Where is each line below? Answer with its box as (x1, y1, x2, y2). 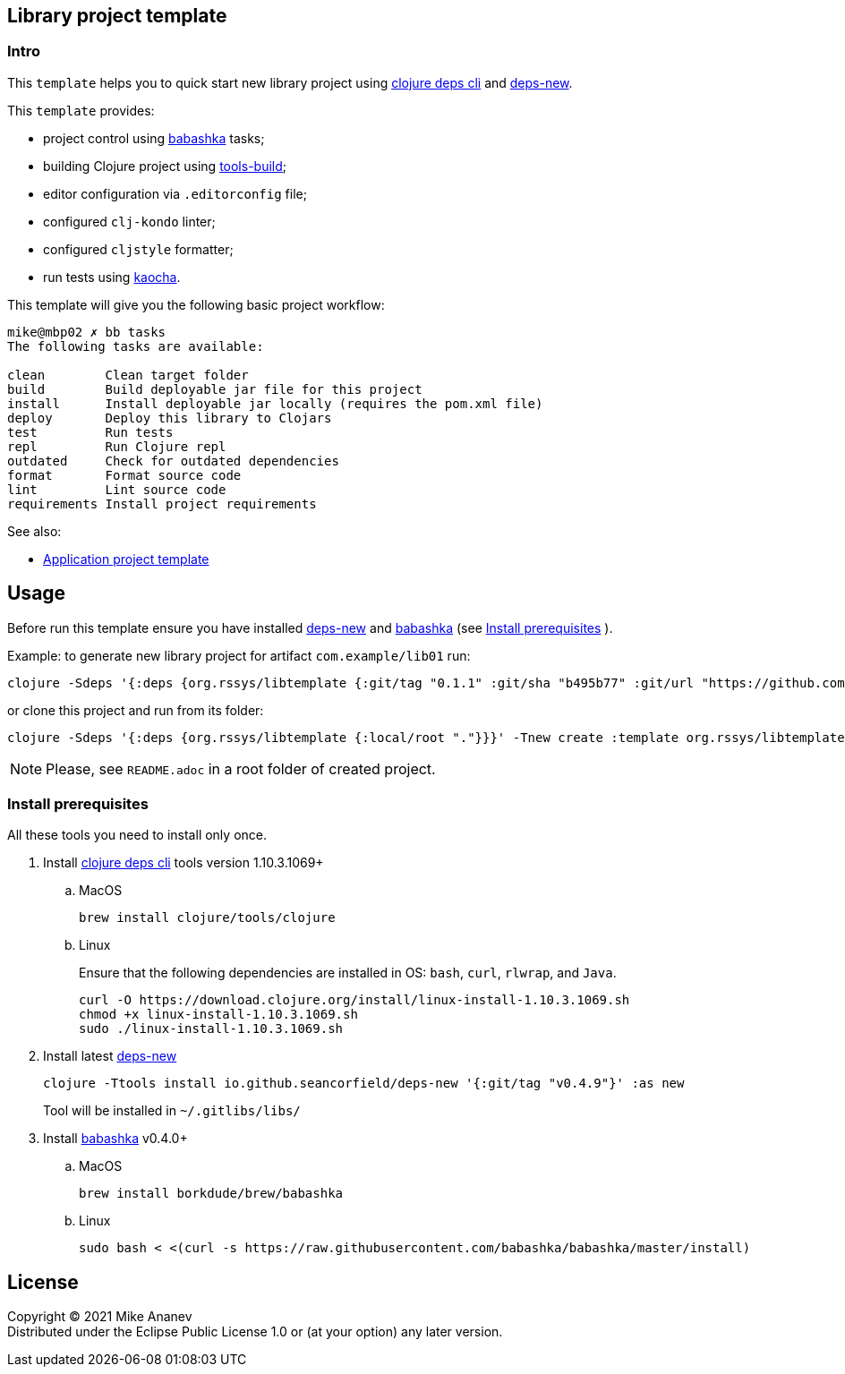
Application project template (43, 550, 209, 567)
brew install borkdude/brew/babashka (79, 1186, 344, 1201)
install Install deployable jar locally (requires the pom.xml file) (7, 396, 543, 411)
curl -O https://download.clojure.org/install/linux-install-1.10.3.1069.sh (79, 993, 630, 1008)
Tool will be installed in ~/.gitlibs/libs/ (43, 1103, 301, 1119)
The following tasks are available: (7, 338, 264, 354)
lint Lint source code (7, 482, 226, 497)
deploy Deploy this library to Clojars (7, 410, 332, 425)
